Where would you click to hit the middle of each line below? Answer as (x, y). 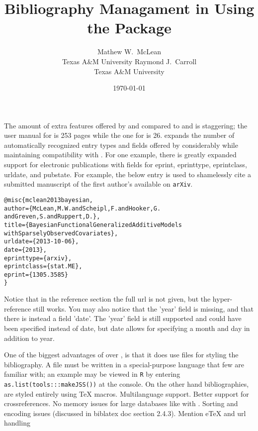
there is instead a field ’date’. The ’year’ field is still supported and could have (123, 318)
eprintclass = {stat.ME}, (43, 267)
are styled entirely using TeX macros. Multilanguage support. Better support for (127, 393)
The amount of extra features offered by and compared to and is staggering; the (126, 125)
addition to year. (29, 338)
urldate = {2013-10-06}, (42, 242)
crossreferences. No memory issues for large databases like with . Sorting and (121, 403)
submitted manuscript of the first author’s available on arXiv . (98, 184)
